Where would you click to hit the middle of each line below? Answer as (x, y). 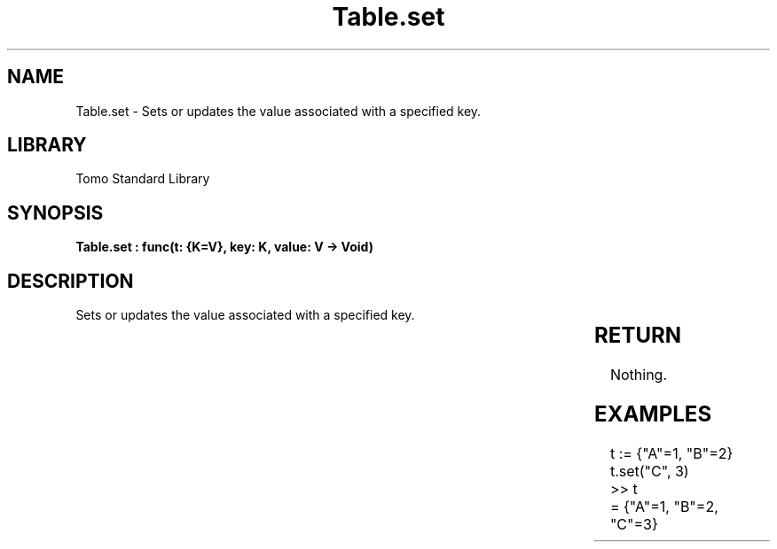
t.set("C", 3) (649, 471)
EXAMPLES (653, 414)
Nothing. (638, 375)
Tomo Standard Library (143, 179)
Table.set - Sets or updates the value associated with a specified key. (279, 111)
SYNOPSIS (55, 213)
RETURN (638, 336)
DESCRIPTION (71, 281)
